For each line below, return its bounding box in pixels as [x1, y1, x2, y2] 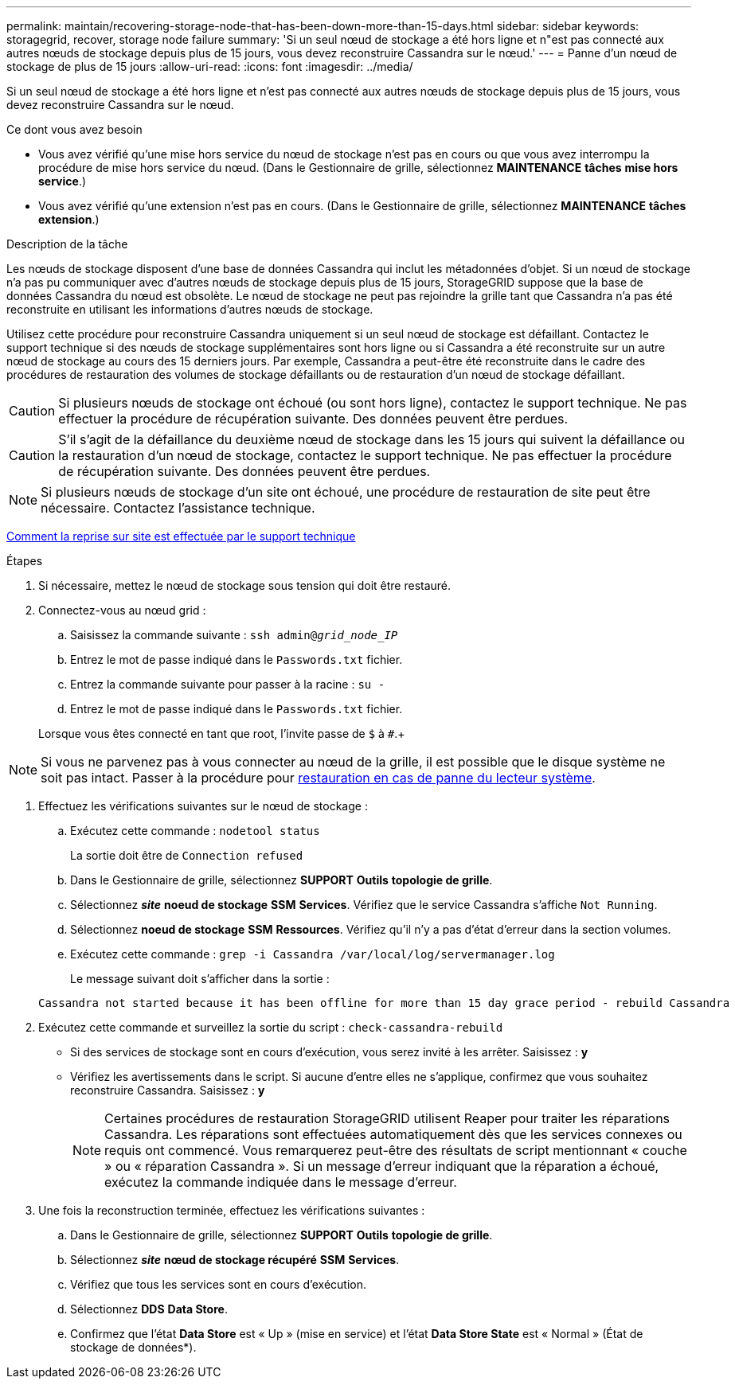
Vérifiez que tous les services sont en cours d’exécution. [70, 1278, 367, 1291]
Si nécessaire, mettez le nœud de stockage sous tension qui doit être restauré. [38, 579, 452, 592]
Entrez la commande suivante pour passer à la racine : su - [70, 677, 385, 691]
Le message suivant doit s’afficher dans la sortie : [70, 972, 330, 985]
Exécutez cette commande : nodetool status [70, 824, 320, 837]
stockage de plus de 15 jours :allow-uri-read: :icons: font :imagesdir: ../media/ [6, 60, 413, 73]
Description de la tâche [6, 237, 128, 251]
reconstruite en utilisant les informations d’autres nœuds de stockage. [6, 302, 373, 316]
